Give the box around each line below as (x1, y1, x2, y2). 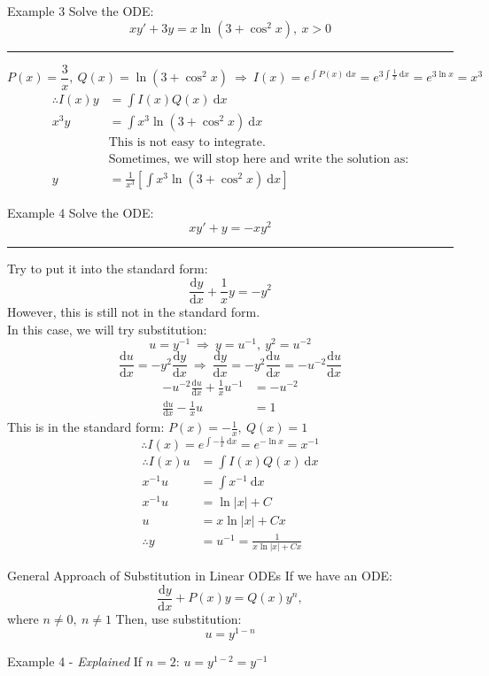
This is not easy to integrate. (108, 135, 266, 149)
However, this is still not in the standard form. (7, 303, 260, 321)
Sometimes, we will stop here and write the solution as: (108, 152, 409, 165)
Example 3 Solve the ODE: (7, 2, 154, 19)
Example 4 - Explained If (7, 652, 143, 671)
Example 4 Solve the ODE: (7, 203, 154, 221)
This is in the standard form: (7, 418, 165, 436)
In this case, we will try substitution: (7, 319, 207, 338)
